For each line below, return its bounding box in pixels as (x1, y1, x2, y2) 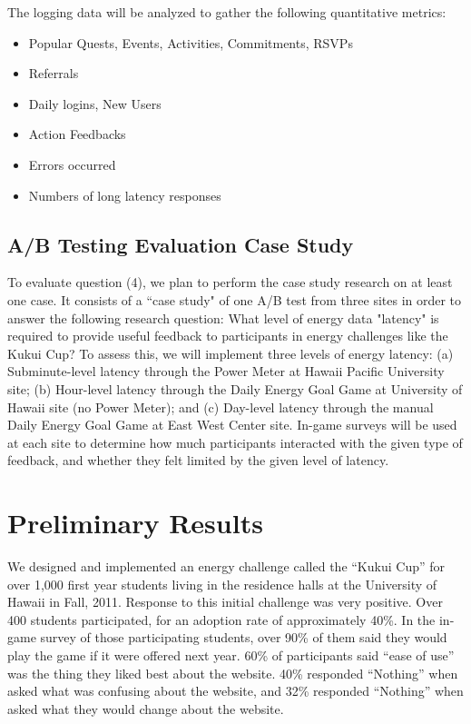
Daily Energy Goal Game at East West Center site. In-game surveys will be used (7, 415, 457, 434)
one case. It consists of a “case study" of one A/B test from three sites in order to (7, 290, 462, 309)
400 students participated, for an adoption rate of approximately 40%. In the (7, 610, 436, 629)
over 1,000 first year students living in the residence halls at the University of (7, 574, 437, 593)
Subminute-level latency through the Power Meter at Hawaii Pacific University (7, 362, 445, 381)
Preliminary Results (7, 504, 263, 541)
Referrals (28, 64, 79, 83)
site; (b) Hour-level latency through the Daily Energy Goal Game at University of (7, 379, 463, 398)
